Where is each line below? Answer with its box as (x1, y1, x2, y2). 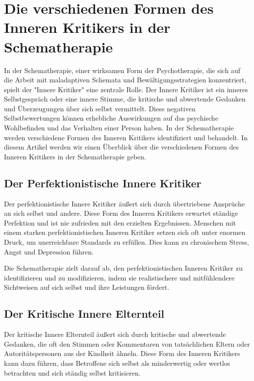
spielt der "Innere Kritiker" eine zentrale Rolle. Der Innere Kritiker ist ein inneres (4, 84, 248, 94)
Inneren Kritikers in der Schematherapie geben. (4, 151, 147, 161)
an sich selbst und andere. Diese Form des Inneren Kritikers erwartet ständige (4, 208, 238, 218)
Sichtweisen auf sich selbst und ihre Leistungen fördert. (4, 282, 170, 292)
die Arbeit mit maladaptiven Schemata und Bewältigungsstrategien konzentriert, (4, 75, 247, 85)
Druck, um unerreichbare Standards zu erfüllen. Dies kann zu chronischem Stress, (4, 237, 249, 247)
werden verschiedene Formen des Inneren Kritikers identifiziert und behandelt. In (4, 132, 248, 142)
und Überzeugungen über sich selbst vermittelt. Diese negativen (4, 103, 196, 113)
